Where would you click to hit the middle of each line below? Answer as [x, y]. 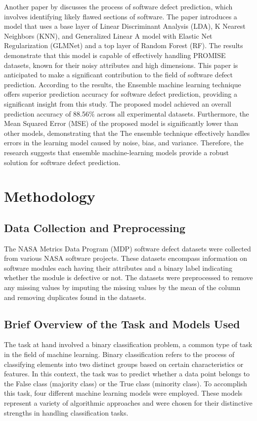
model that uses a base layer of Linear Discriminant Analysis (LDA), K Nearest [125, 26]
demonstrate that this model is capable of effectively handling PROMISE [115, 55]
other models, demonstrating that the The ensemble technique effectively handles [127, 133]
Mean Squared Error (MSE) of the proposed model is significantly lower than [121, 123]
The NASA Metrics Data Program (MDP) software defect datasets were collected [128, 248]
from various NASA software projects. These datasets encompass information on [126, 258]
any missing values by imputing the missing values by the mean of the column [122, 287]
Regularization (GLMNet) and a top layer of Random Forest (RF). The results [124, 45]
